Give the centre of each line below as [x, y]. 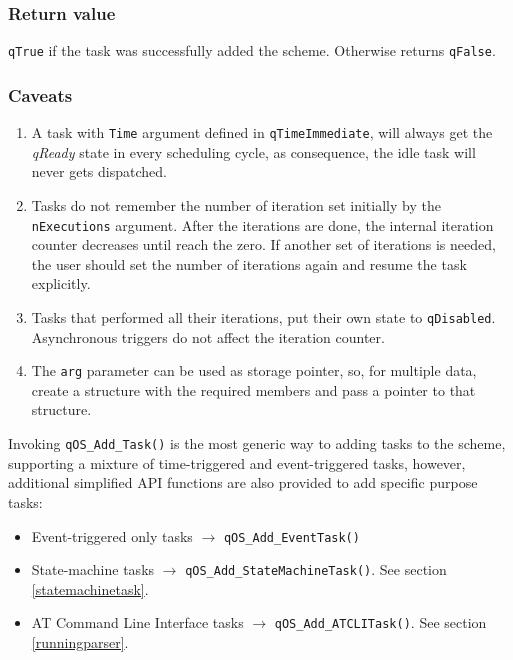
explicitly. [61, 283]
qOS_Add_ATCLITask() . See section [380, 622]
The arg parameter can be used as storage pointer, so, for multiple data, [254, 370]
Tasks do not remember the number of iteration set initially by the [236, 204]
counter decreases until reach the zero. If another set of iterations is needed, [263, 244]
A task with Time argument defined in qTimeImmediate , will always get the [262, 132]
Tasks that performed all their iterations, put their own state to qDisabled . [263, 316]
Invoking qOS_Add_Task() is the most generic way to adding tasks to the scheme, [257, 443]
